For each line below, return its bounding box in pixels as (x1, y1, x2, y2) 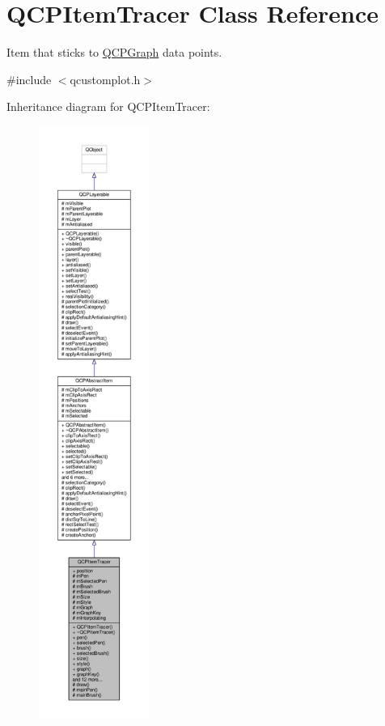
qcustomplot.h (70, 70, 141, 87)
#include (6, 70, 52, 87)
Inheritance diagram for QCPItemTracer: (6, 98, 210, 115)
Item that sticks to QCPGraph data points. (6, 44, 222, 61)
